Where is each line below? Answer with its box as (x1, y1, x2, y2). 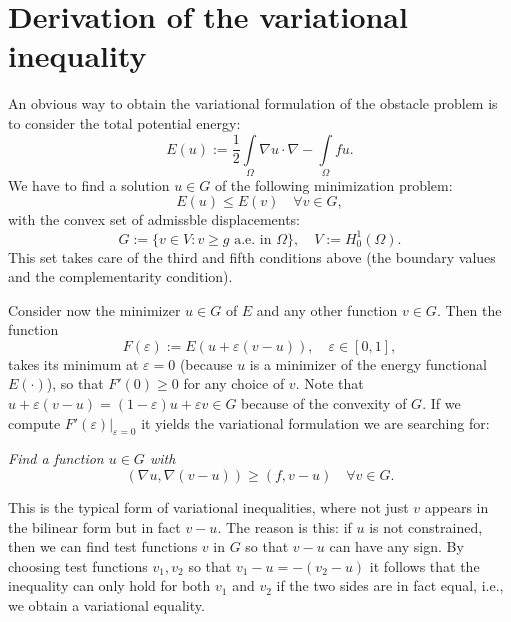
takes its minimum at (8, 353, 139, 374)
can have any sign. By (329, 536, 464, 557)
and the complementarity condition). (8, 266, 233, 287)
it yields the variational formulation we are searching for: (141, 412, 490, 433)
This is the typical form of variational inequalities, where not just (8, 497, 409, 518)
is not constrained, (369, 516, 483, 537)
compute (8, 412, 61, 433)
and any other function (256, 299, 398, 320)
